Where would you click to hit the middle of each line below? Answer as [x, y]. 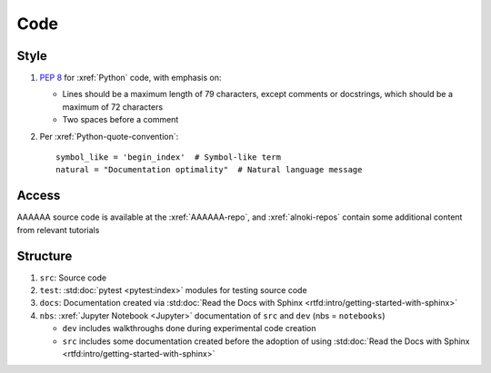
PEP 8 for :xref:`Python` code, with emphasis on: [130, 78]
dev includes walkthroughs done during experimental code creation [190, 329]
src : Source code [73, 278]
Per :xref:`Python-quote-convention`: [109, 136]
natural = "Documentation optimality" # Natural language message [209, 170]
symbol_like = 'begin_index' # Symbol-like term [169, 157]
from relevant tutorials [58, 230]
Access [39, 196]
